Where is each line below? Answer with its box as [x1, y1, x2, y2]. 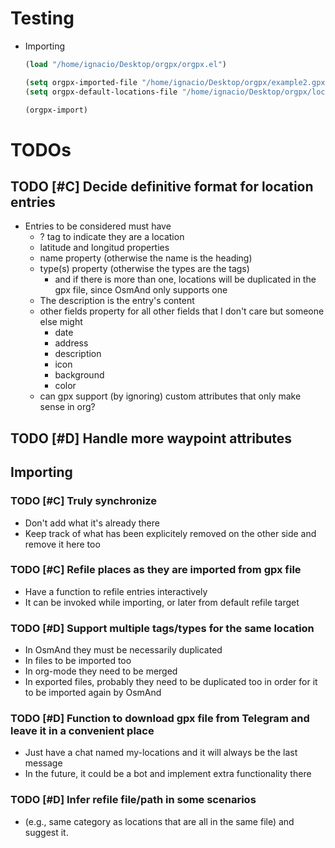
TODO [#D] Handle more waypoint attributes [10, 430, 292, 447]
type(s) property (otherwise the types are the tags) [39, 263, 250, 275]
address [54, 337, 89, 349]
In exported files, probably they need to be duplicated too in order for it [24, 676, 318, 688]
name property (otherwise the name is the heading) [39, 252, 253, 264]
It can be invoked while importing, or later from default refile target [24, 596, 300, 608]
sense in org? [39, 401, 96, 413]
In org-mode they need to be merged [24, 665, 178, 677]
